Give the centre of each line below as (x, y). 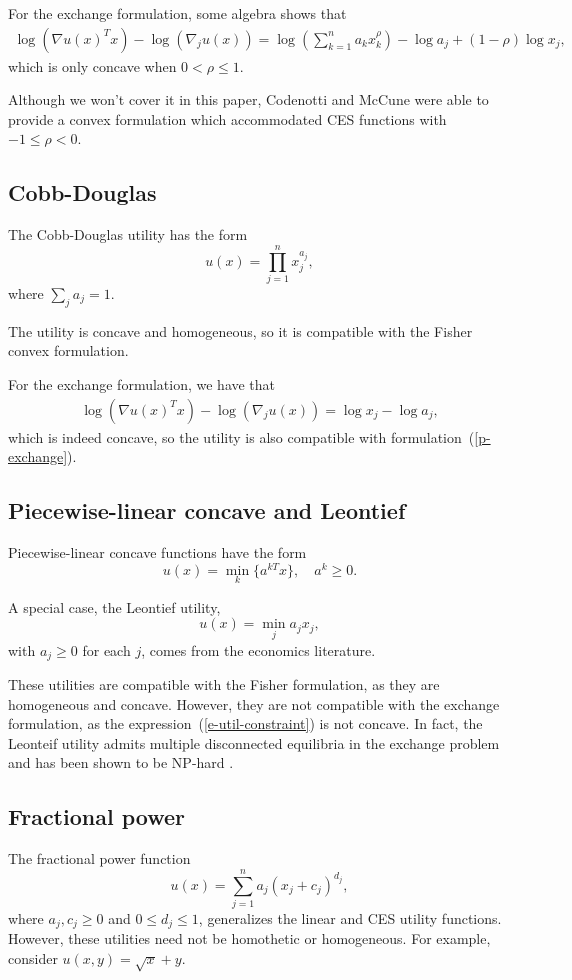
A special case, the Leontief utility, (114, 606)
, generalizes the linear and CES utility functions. (350, 917)
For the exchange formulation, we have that (142, 383)
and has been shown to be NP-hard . (121, 762)
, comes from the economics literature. (258, 649)
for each (106, 649)
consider (33, 958)
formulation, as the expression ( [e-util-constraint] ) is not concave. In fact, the (245, 723)
